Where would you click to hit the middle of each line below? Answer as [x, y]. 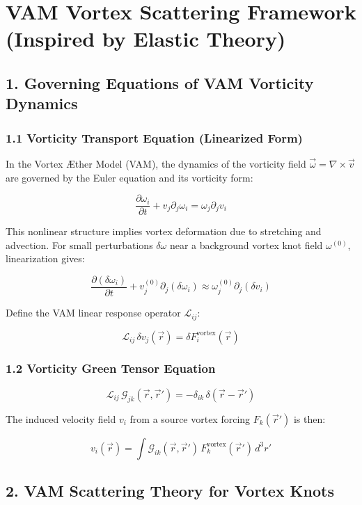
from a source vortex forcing [190, 418]
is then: [309, 418]
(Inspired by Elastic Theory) [146, 39]
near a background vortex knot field [246, 245]
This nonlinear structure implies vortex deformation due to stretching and [164, 231]
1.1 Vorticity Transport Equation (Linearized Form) [154, 137]
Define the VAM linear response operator [93, 313]
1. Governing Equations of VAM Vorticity [160, 82]
